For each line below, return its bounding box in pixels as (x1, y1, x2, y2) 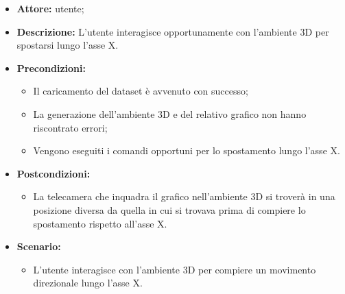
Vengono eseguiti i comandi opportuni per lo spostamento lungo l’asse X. (33, 143, 340, 158)
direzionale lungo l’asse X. (33, 275, 143, 290)
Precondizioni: (16, 60, 86, 75)
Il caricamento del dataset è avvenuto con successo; (33, 84, 248, 98)
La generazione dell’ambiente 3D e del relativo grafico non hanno (33, 106, 307, 121)
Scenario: (16, 239, 61, 254)
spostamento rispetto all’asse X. (33, 216, 167, 230)
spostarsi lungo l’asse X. (16, 38, 119, 52)
